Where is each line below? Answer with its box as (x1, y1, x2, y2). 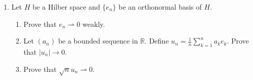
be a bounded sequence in (58, 35, 138, 46)
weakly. (82, 18, 105, 29)
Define (149, 35, 169, 46)
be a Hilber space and (32, 2, 100, 12)
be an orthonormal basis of (118, 2, 202, 12)
